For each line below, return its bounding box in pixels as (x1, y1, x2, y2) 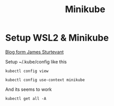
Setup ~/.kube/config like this (5, 58, 67, 64)
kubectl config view (5, 68, 49, 74)
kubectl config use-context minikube (5, 77, 85, 82)
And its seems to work (5, 86, 52, 92)
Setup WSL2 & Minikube (5, 32, 109, 44)
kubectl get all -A (5, 96, 47, 101)
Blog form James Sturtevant (5, 49, 64, 55)
